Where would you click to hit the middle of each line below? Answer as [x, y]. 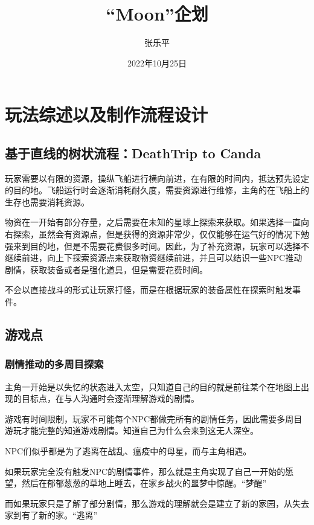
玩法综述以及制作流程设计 [107, 114]
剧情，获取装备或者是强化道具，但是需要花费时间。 [106, 269]
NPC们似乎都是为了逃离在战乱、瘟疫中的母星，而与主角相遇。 [128, 451]
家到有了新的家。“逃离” [51, 515]
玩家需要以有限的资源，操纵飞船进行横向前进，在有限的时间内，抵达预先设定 [157, 178]
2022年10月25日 [157, 63]
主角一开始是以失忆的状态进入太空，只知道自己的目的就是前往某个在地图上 [153, 386]
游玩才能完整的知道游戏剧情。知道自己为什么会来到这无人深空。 [132, 430]
